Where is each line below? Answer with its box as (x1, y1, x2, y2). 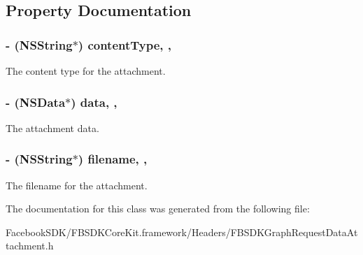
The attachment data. (6, 120, 99, 135)
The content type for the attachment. (6, 64, 166, 78)
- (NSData (6, 93, 66, 110)
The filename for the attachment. (6, 177, 148, 192)
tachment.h (6, 238, 54, 253)
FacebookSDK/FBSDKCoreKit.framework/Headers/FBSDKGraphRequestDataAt (6, 224, 358, 239)
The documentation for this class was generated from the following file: (6, 201, 310, 216)
